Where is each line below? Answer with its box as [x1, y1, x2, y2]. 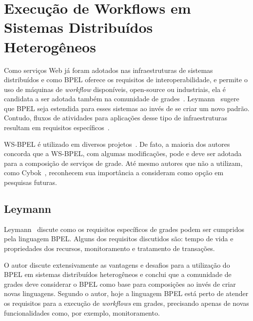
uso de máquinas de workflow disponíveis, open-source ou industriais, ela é [4, 84, 226, 94]
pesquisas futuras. [4, 177, 57, 187]
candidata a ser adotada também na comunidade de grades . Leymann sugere [4, 93, 239, 104]
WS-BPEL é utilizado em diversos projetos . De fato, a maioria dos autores [4, 138, 230, 149]
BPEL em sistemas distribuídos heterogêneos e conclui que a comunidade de [4, 269, 232, 279]
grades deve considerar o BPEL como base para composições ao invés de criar [4, 278, 236, 289]
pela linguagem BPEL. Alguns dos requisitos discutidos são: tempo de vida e [4, 233, 234, 244]
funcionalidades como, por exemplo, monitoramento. [4, 307, 160, 318]
